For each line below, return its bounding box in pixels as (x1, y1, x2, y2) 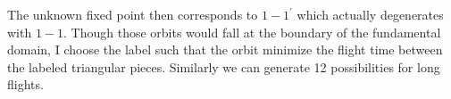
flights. (7, 75, 44, 94)
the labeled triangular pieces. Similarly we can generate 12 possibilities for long (7, 57, 440, 76)
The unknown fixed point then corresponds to (7, 5, 258, 23)
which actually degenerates (296, 5, 444, 23)
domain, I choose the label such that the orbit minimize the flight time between (7, 40, 443, 59)
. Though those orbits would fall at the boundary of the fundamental (63, 22, 441, 41)
